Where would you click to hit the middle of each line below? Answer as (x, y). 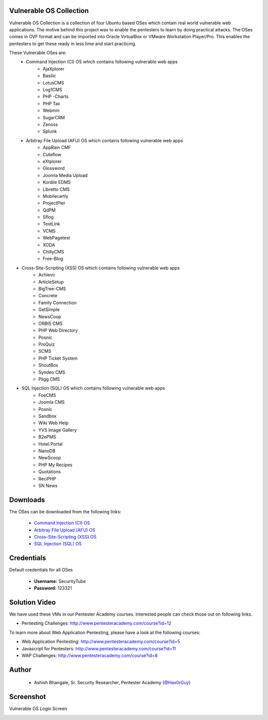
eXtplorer (52, 161)
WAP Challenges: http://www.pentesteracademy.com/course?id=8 (90, 655)
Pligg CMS (49, 379)
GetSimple (49, 310)
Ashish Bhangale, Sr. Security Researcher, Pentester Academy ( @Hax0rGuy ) (112, 683)
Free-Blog (53, 259)
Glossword (54, 168)
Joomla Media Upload (65, 175)
